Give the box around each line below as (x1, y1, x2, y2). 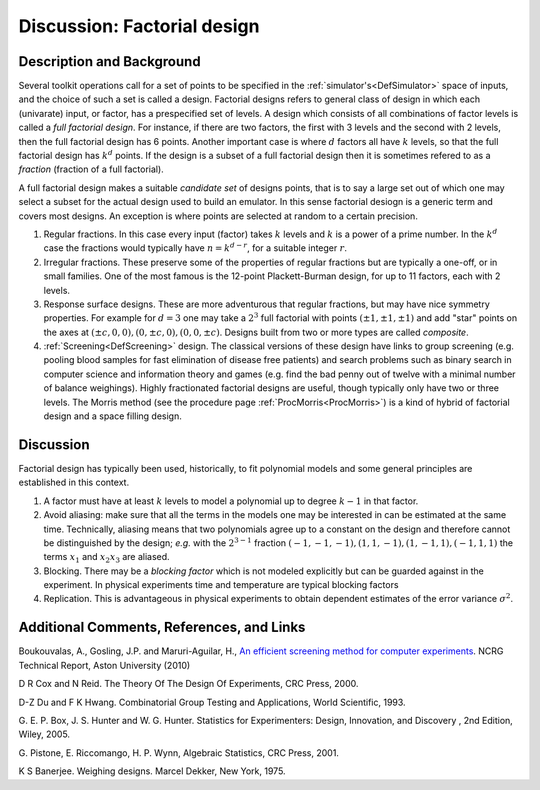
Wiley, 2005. (18, 728, 70, 740)
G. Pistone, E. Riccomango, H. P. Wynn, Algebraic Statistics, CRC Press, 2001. (18, 746, 340, 759)
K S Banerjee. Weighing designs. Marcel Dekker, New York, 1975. (18, 765, 286, 777)
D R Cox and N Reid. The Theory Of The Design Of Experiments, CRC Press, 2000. (18, 678, 359, 690)
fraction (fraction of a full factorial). (18, 163, 164, 175)
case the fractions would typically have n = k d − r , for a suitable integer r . (43, 241, 348, 254)
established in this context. (18, 476, 130, 489)
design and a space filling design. (43, 410, 182, 422)
